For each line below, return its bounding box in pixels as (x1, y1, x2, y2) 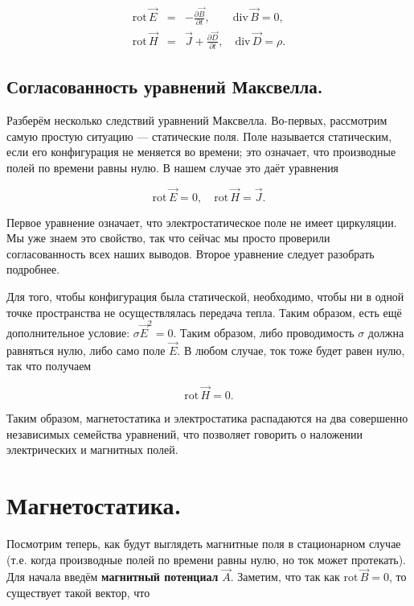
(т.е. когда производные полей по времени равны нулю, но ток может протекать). (6, 550, 406, 567)
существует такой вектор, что (6, 584, 150, 601)
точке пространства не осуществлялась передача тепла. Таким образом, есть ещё (6, 303, 402, 320)
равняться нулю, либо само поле (6, 341, 166, 358)
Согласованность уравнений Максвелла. (6, 74, 323, 99)
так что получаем (6, 357, 92, 374)
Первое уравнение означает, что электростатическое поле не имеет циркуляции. (6, 213, 397, 230)
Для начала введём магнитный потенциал (6, 568, 219, 585)
